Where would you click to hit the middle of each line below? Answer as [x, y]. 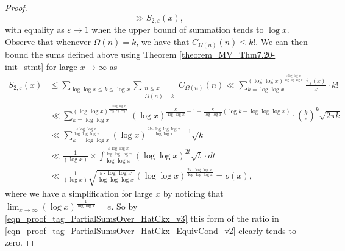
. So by [124, 206]
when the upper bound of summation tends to [178, 30]
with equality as [35, 30]
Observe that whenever [48, 41]
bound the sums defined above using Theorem [91, 55]
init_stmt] [24, 66]
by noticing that [193, 193]
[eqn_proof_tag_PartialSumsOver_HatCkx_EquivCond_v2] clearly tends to [151, 230]
